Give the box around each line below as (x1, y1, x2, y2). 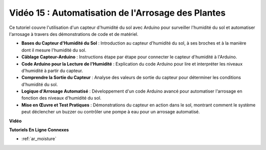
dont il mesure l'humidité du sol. (21, 47, 87, 53)
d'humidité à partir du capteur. (21, 68, 83, 74)
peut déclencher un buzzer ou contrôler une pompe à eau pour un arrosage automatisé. (21, 109, 200, 115)
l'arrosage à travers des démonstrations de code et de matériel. (9, 31, 138, 37)
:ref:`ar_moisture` (21, 136, 57, 142)
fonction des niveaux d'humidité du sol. (21, 95, 101, 101)
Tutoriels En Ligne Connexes (9, 127, 69, 133)
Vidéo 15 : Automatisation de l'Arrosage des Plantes (9, 7, 226, 18)
